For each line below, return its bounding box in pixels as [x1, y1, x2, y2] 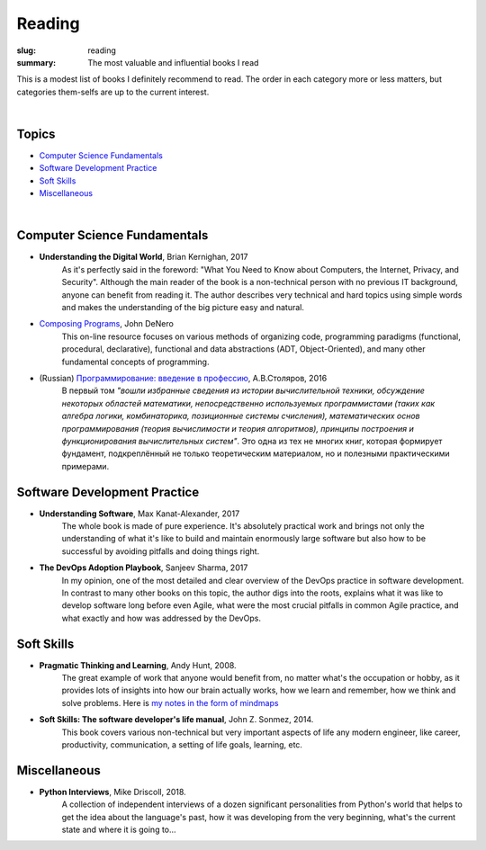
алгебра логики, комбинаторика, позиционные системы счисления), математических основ [61, 410, 420, 422]
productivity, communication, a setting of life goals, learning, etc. [61, 739, 303, 750]
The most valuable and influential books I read [87, 57, 259, 67]
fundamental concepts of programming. [61, 356, 210, 367]
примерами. [61, 461, 110, 471]
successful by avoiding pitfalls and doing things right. [61, 545, 260, 557]
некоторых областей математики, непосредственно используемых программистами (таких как [61, 398, 436, 408]
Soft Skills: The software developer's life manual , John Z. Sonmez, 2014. [39, 714, 314, 725]
